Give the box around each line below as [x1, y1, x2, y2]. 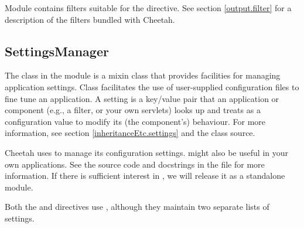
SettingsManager [5, 42, 109, 60]
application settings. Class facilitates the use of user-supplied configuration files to [5, 80, 299, 93]
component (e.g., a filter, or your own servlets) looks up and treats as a [5, 104, 261, 116]
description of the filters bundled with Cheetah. [5, 13, 175, 25]
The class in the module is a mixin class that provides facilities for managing [5, 69, 281, 81]
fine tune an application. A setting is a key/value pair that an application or [5, 92, 279, 104]
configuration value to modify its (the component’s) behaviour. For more [5, 115, 266, 127]
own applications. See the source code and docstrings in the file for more [5, 158, 265, 170]
